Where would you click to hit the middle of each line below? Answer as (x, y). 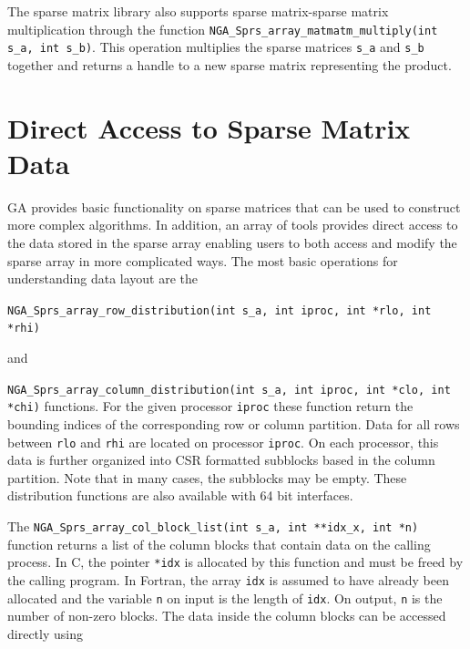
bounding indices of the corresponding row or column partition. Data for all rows (234, 424)
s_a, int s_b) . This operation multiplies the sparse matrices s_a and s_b (216, 47)
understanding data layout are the (103, 278)
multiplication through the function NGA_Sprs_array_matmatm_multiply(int (223, 29)
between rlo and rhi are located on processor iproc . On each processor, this (223, 442)
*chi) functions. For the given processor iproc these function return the (210, 406)
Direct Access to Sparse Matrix (209, 127)
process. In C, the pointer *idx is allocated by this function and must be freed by (235, 562)
